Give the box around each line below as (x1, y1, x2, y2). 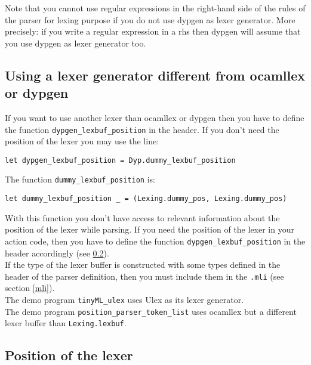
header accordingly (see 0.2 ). (5, 246, 109, 259)
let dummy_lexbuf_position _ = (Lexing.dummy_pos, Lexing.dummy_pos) (5, 194, 287, 203)
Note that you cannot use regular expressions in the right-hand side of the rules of (5, 2, 306, 14)
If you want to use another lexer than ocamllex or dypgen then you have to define (5, 111, 304, 123)
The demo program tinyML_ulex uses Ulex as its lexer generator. (5, 293, 244, 306)
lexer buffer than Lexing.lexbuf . (5, 317, 127, 329)
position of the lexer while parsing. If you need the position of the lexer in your (5, 223, 294, 236)
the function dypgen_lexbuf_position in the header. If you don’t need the (5, 123, 279, 135)
